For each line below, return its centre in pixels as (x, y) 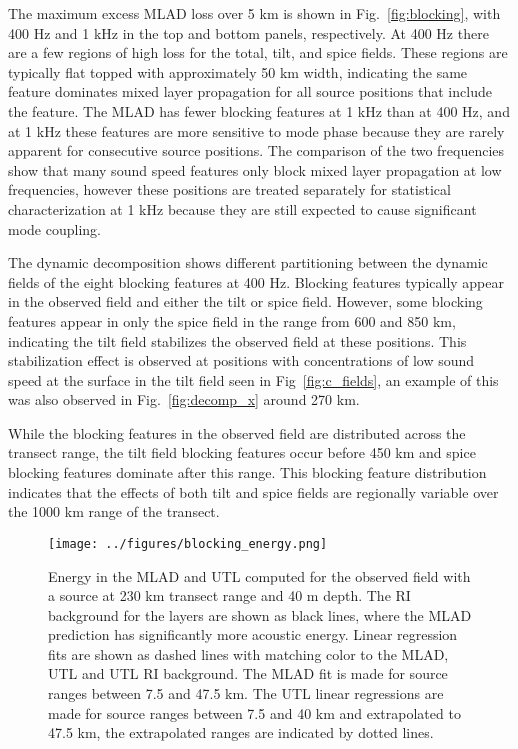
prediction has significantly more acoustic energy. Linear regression (253, 634)
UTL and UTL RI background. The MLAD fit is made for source (248, 673)
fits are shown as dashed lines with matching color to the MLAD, (248, 653)
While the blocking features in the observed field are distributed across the (237, 432)
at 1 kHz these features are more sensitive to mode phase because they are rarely (256, 130)
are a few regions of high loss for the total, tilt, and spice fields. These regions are (258, 52)
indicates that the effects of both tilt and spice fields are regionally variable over (253, 491)
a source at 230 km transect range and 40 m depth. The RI (229, 595)
